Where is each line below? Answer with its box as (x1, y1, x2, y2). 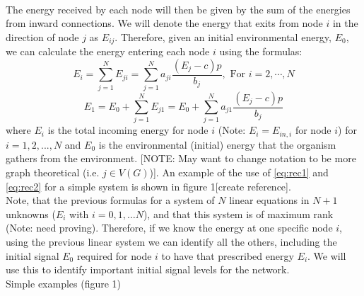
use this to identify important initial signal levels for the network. (6, 262, 290, 277)
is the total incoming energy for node (47, 123, 209, 137)
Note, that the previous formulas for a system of (6, 193, 215, 207)
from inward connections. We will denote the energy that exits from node (6, 16, 323, 30)
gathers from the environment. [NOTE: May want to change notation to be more (6, 151, 356, 166)
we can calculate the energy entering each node (6, 44, 210, 59)
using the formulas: (219, 44, 303, 59)
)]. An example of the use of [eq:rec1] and (149, 165, 329, 179)
